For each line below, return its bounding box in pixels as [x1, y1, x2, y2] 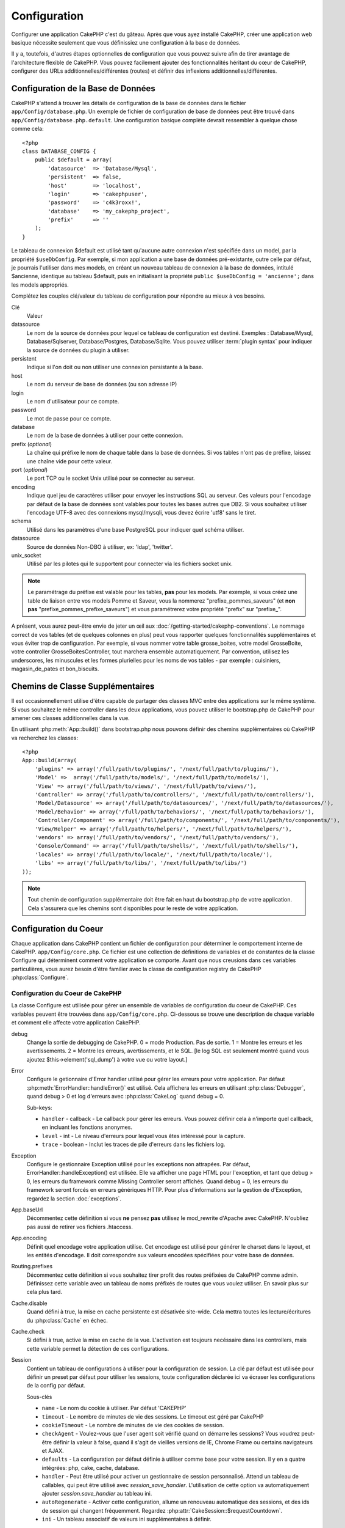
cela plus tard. [26, 1288, 63, 1296]
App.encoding [11, 1235, 47, 1242]
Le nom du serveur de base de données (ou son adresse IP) [26, 381, 177, 388]
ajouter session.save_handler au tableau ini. [41, 1490, 152, 1497]
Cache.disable [11, 1299, 48, 1307]
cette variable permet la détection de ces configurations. [26, 1345, 169, 1352]
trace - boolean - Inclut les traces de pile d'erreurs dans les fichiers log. [41, 1140, 226, 1148]
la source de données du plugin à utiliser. [26, 346, 130, 354]
